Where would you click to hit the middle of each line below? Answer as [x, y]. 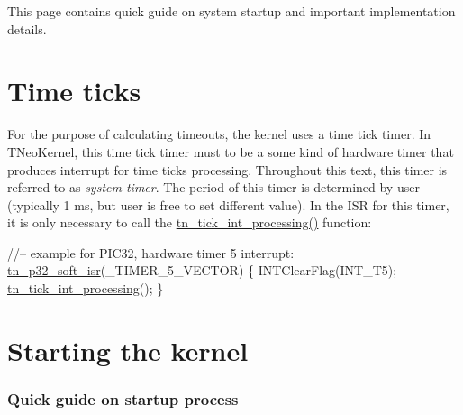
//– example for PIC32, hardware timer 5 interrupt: [151, 252]
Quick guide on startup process [123, 398]
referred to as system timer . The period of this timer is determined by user [213, 187]
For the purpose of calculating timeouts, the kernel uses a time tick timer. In [219, 134]
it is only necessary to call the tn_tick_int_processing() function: [190, 222]
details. [27, 28]
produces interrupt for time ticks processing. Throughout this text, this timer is [227, 169]
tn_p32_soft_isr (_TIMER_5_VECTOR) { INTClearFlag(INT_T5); [202, 270]
